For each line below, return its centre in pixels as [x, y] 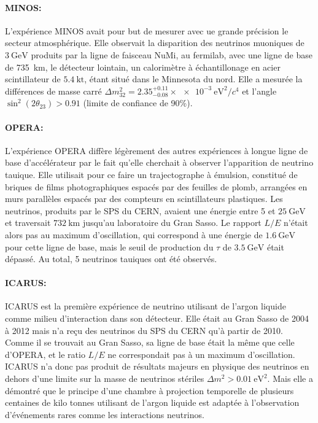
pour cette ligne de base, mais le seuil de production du [109, 246]
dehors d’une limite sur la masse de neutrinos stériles [105, 378]
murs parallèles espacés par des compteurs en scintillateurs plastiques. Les [144, 199]
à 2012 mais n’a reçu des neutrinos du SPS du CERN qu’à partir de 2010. [144, 330]
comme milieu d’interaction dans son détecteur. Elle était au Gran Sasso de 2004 [157, 318]
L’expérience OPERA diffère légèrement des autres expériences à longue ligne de [157, 150]
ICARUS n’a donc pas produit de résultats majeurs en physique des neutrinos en [157, 366]
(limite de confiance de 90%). [138, 103]
